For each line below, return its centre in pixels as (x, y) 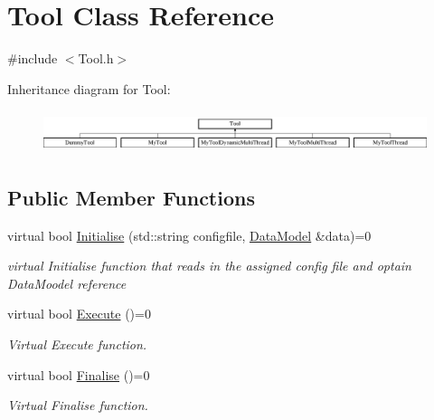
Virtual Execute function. (77, 344)
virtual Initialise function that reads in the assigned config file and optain (209, 266)
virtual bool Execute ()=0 (79, 314)
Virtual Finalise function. (78, 405)
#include (33, 58)
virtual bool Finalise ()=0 (79, 374)
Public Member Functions (131, 197)
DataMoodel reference (67, 283)
